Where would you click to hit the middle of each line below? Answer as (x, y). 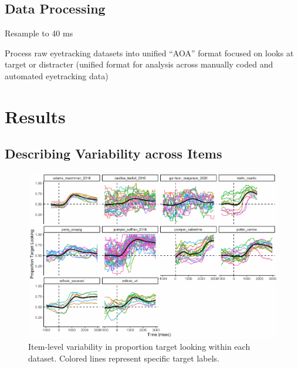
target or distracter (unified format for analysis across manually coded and (139, 64)
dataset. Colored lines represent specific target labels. (124, 358)
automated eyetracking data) (57, 75)
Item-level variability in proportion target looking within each (139, 347)
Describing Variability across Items (114, 153)
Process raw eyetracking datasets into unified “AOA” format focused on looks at (149, 53)
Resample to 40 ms (39, 33)
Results (35, 116)
